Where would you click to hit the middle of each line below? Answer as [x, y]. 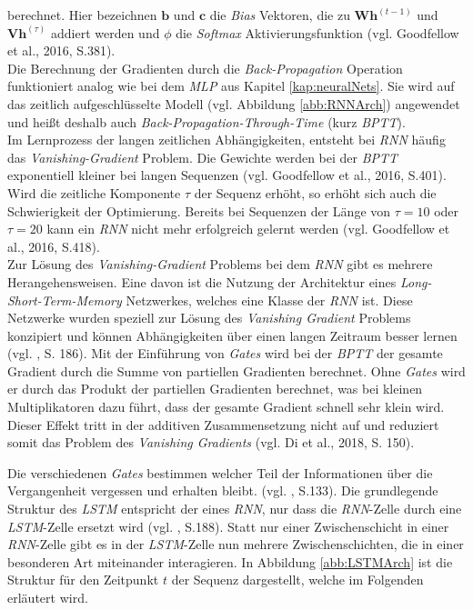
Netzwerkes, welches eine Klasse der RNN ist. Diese [269, 300]
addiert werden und [105, 32]
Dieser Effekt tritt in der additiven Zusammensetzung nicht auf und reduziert [223, 424]
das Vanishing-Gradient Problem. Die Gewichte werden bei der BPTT [203, 157]
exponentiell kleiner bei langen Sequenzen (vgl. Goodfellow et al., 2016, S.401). [227, 175]
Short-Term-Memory [65, 300]
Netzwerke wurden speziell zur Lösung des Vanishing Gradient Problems [209, 318]
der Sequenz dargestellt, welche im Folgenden [297, 580]
